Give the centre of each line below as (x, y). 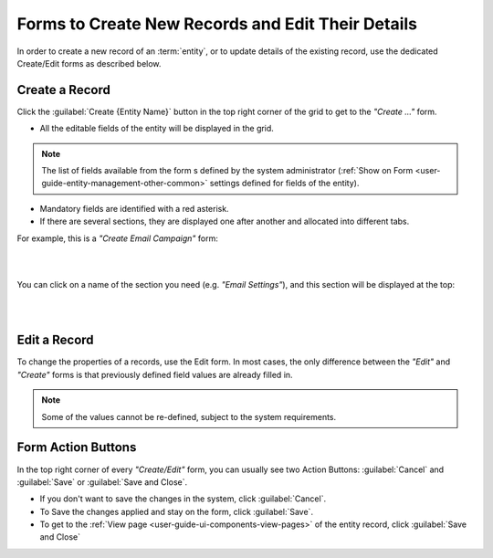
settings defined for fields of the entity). (284, 184)
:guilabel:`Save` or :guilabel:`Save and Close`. (102, 482)
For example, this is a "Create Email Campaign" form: (117, 238)
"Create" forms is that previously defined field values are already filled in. (155, 374)
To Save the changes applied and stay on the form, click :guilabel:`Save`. (177, 511)
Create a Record (64, 90)
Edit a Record (56, 340)
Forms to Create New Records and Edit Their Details (217, 24)
